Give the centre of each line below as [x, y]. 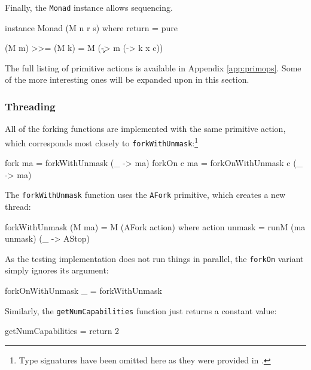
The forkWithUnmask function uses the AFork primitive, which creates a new [145, 195]
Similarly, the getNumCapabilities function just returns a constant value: [141, 310]
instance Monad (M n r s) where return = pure [91, 27]
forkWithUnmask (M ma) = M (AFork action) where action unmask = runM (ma [155, 226]
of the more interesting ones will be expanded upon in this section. [127, 79]
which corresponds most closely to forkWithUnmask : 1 [102, 142]
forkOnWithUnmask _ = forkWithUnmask [83, 291]
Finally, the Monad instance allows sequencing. [89, 7]
